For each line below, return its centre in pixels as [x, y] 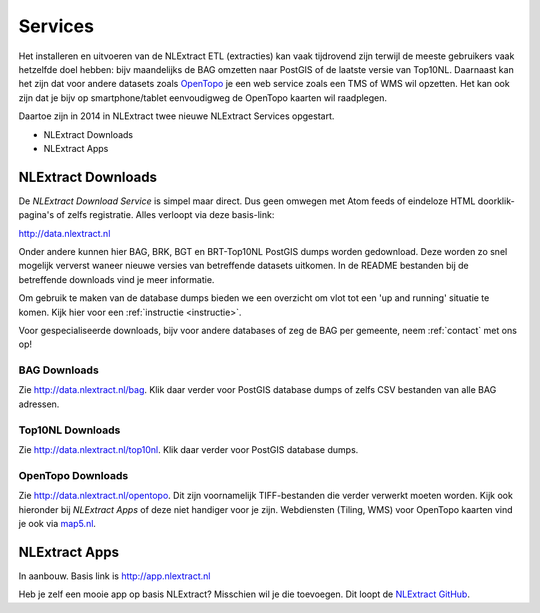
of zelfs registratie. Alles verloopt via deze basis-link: [165, 215]
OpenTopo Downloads [73, 475]
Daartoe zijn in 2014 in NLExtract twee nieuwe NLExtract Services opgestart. [176, 116]
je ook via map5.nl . [57, 523]
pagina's [36, 215]
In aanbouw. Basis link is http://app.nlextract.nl [114, 576]
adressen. [39, 404]
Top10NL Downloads [69, 430]
